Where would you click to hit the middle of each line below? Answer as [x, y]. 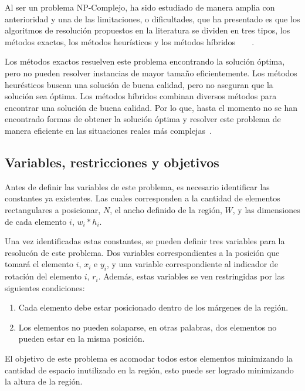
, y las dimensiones [266, 209]
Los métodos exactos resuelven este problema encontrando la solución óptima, [145, 61]
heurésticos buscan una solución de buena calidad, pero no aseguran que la [139, 84]
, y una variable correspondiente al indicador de [192, 264]
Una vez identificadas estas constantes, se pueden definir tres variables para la [145, 241]
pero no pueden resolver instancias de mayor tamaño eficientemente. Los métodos [151, 73]
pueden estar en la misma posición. [82, 338]
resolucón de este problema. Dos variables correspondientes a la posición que [142, 252]
